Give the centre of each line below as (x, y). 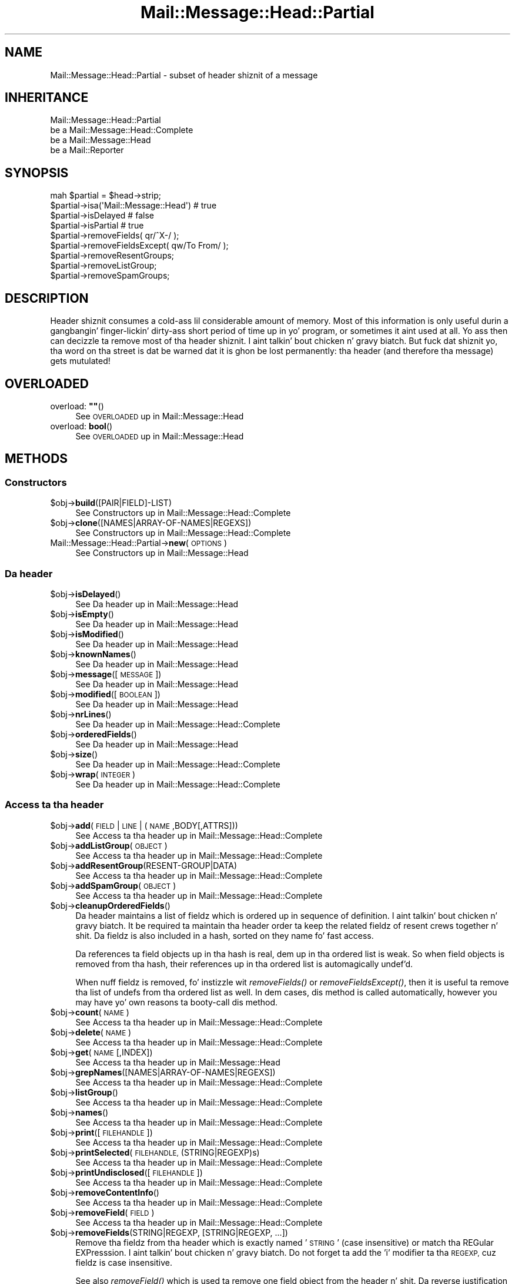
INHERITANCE (47, 98)
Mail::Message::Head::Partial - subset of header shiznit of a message (184, 75)
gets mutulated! (80, 361)
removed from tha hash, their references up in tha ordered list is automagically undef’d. (244, 964)
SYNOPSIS (37, 173)
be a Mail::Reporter (87, 150)
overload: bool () (81, 426)
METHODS (36, 459)
